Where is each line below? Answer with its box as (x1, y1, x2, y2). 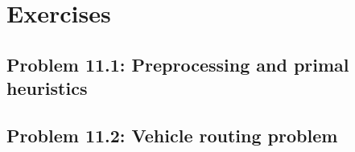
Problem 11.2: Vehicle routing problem (6, 122, 338, 147)
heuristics (6, 76, 88, 101)
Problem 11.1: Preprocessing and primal (6, 51, 349, 76)
